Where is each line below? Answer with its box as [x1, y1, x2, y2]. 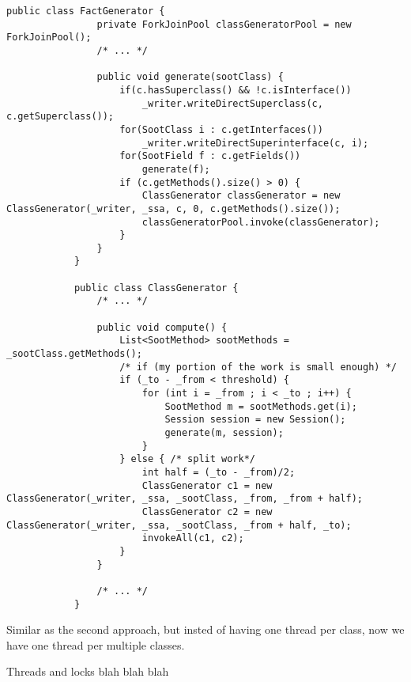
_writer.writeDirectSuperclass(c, [141, 97, 323, 109]
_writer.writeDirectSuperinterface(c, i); [141, 137, 369, 149]
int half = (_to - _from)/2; [141, 466, 296, 478]
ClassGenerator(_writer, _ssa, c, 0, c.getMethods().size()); [6, 203, 341, 214]
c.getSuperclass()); [6, 111, 115, 123]
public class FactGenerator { [6, 6, 165, 17]
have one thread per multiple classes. [6, 636, 185, 653]
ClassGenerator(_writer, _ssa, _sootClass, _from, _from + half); [6, 493, 364, 505]
